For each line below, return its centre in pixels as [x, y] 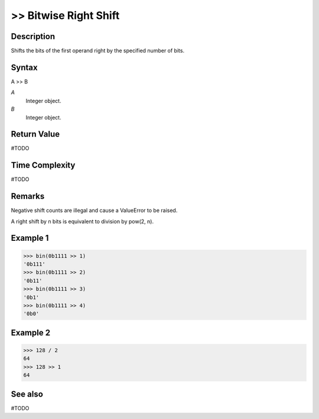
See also [27, 394]
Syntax [24, 67]
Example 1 [30, 238]
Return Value [35, 134]
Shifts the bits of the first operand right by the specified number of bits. [98, 51]
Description [33, 36]
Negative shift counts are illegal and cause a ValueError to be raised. [94, 211]
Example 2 [30, 332]
